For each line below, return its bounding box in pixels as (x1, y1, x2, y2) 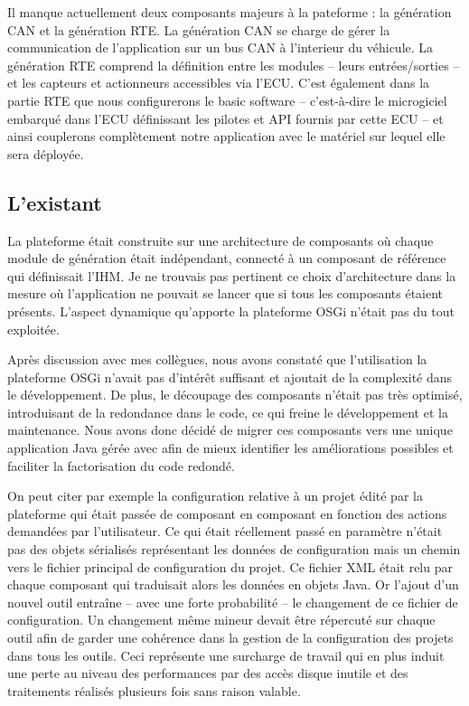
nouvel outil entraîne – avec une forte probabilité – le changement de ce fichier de (7, 592, 458, 611)
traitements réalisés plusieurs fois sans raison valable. (7, 681, 301, 700)
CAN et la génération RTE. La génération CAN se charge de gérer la (7, 20, 390, 39)
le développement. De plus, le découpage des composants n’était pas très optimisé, (7, 385, 463, 404)
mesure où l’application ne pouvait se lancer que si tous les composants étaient (7, 284, 444, 303)
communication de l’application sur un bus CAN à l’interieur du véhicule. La (7, 38, 434, 57)
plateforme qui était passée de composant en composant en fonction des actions (7, 504, 447, 522)
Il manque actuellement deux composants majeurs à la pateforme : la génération (7, 3, 452, 21)
